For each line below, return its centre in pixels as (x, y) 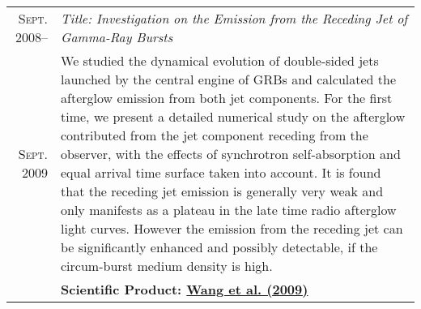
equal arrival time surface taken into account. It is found (221, 172)
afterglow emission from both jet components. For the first (227, 98)
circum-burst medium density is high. (167, 266)
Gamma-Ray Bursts (117, 37)
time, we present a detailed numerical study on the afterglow (233, 116)
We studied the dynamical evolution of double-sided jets (220, 60)
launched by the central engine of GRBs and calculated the (229, 79)
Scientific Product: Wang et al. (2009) (185, 289)
